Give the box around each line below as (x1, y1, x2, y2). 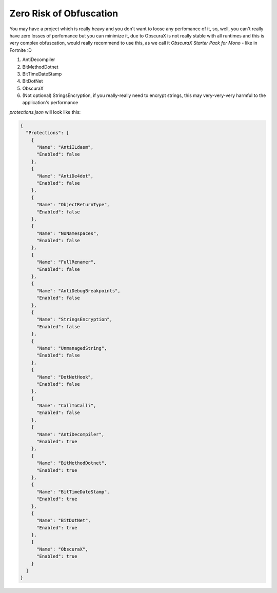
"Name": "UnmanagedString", (36, 345, 107, 351)
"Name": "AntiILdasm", (36, 144, 94, 150)
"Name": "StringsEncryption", (36, 317, 113, 323)
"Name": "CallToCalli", (36, 403, 96, 409)
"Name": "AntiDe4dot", (36, 173, 94, 179)
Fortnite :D (9, 47, 32, 53)
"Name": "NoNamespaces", (36, 230, 100, 236)
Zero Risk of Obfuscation (9, 8, 118, 19)
